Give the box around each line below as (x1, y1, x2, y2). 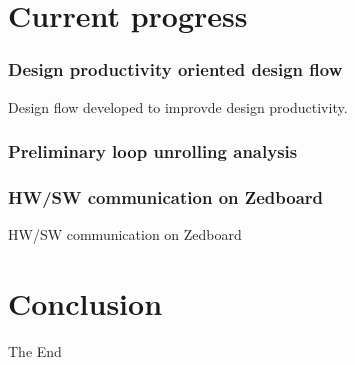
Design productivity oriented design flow (8, 57, 343, 82)
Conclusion (8, 283, 163, 324)
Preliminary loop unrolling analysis (8, 139, 298, 164)
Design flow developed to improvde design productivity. (8, 96, 348, 117)
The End (8, 340, 62, 361)
